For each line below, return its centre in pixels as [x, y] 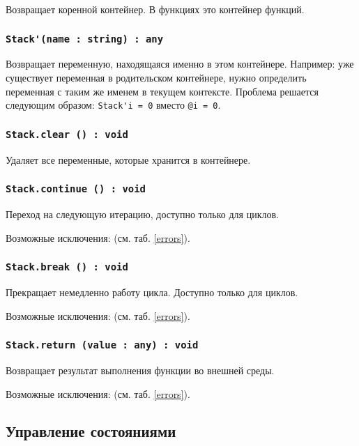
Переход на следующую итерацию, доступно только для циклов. [142, 214]
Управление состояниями [91, 431]
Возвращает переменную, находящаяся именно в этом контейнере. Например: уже [180, 64]
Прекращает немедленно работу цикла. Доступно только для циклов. [152, 292]
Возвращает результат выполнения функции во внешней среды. [140, 370]
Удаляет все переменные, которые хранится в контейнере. [128, 159]
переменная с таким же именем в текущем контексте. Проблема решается [162, 91]
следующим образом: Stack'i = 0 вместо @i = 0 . [113, 105]
